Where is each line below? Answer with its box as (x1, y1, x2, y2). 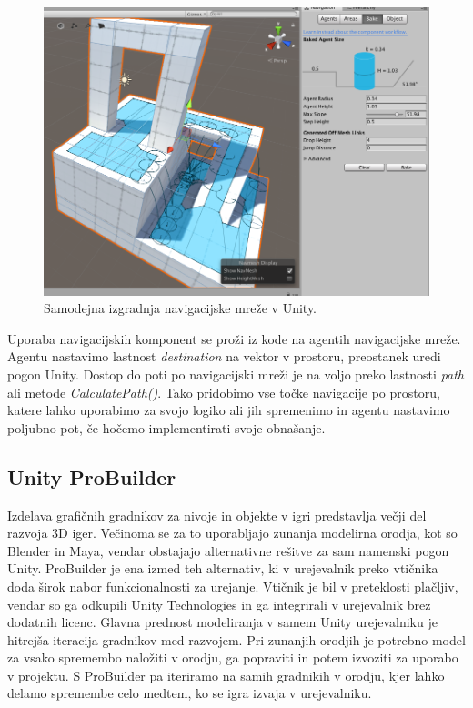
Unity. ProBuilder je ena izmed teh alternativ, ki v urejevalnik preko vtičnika (7, 559, 438, 578)
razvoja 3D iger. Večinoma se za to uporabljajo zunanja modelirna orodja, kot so (7, 523, 458, 542)
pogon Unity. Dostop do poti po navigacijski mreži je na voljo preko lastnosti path (7, 364, 465, 383)
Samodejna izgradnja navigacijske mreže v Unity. (44, 298, 317, 318)
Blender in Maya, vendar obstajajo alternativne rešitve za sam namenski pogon (7, 541, 449, 560)
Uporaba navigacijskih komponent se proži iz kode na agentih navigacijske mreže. (7, 329, 461, 348)
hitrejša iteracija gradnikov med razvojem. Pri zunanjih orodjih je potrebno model (7, 630, 466, 649)
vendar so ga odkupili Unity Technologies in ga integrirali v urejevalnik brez (7, 594, 431, 613)
